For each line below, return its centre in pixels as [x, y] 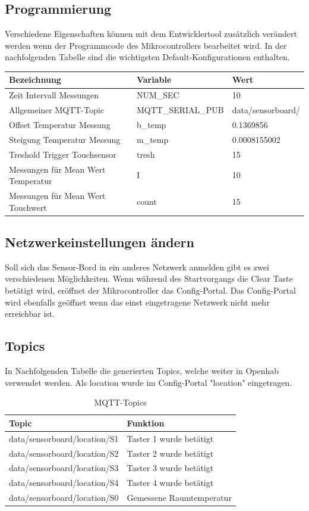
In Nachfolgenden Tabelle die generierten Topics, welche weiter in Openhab [142, 371]
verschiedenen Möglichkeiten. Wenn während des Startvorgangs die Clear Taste [149, 278]
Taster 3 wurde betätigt [170, 468]
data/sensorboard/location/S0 [64, 498]
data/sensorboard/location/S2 [64, 453]
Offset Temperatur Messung [60, 125]
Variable [154, 80]
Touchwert [28, 207]
